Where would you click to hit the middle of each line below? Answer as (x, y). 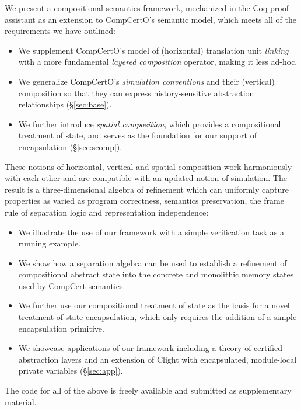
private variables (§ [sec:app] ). (71, 371)
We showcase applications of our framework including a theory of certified (150, 348)
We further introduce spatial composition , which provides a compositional (150, 124)
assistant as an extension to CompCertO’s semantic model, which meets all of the (150, 19)
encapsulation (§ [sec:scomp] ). (70, 146)
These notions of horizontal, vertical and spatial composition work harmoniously (148, 166)
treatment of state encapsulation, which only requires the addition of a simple (157, 317)
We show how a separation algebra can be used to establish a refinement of (153, 263)
